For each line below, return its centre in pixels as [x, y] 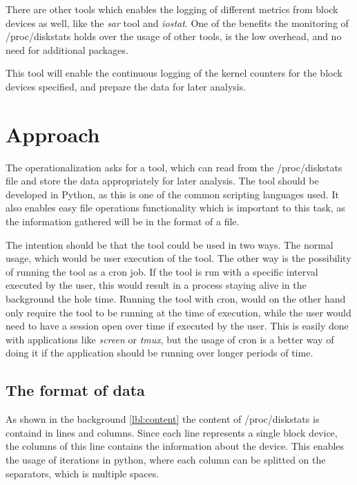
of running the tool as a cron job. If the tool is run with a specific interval [162, 271]
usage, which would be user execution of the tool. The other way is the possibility [178, 258]
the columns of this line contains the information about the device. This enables [175, 446]
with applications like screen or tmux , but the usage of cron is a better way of [170, 339]
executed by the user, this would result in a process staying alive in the [156, 285]
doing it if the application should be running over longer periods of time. [160, 353]
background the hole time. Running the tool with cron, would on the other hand [176, 299]
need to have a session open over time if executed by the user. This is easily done [177, 326]
